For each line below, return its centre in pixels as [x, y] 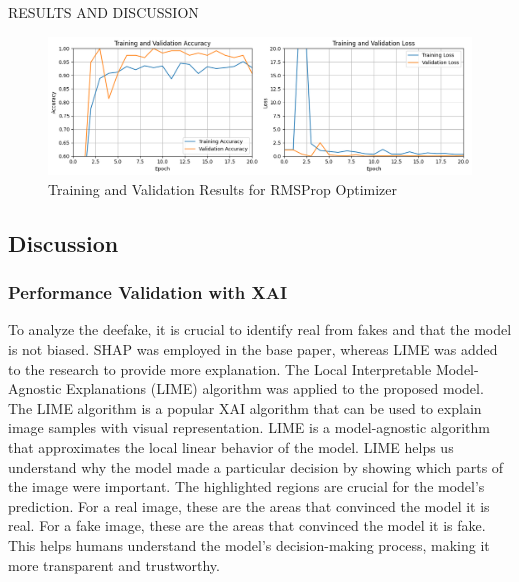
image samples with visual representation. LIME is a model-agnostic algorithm [249, 427]
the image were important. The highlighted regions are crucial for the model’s [246, 486]
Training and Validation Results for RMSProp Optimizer [223, 188]
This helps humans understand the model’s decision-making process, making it [249, 545]
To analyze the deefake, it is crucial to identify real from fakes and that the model [260, 329]
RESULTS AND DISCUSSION [103, 12]
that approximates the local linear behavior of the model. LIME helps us [231, 447]
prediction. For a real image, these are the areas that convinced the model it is [249, 505]
